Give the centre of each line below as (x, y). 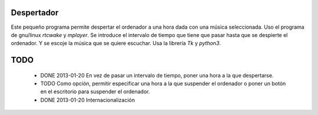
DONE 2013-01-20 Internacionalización (88, 100)
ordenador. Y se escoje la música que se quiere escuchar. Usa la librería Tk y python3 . (116, 43)
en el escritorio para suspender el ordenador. (95, 92)
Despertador (35, 13)
